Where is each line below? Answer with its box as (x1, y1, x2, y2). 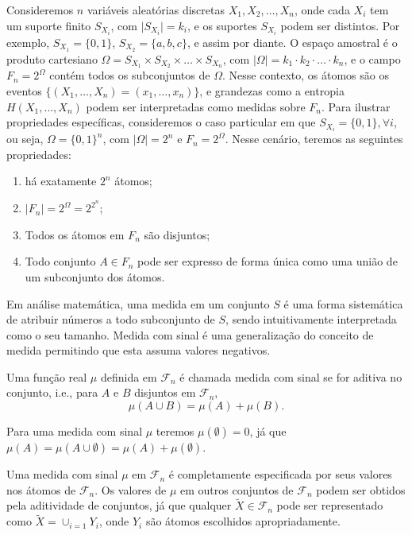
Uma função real (6, 368, 87, 385)
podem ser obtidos (316, 481, 406, 498)
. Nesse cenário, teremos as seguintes (225, 130, 403, 147)
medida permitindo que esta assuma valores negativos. (6, 342, 271, 359)
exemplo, (6, 33, 50, 50)
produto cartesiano (6, 50, 98, 67)
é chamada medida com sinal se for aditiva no (179, 368, 402, 385)
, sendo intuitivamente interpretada (225, 311, 397, 328)
